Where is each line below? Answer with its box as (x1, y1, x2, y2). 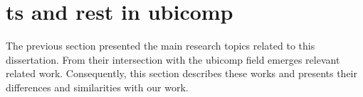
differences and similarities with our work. (6, 79, 189, 94)
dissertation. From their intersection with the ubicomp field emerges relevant (6, 52, 340, 67)
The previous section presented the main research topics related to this (6, 38, 315, 53)
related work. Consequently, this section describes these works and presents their (6, 66, 358, 81)
